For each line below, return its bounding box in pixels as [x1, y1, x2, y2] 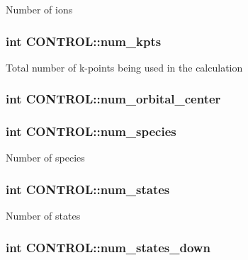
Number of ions [6, 2, 73, 16]
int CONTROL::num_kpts [6, 32, 162, 50]
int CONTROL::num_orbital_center [6, 90, 221, 108]
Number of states [6, 208, 81, 223]
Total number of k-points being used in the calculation [6, 60, 243, 74]
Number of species [6, 150, 85, 165]
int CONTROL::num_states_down [6, 238, 210, 256]
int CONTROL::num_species [6, 123, 176, 140]
